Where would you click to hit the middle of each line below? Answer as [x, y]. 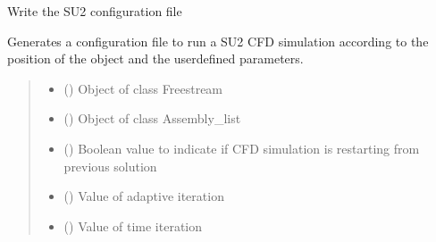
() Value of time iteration [133, 225]
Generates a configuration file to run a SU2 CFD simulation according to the [218, 41]
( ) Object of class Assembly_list [152, 118]
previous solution [110, 166]
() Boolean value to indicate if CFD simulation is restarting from [242, 148]
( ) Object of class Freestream [143, 88]
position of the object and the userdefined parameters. [155, 58]
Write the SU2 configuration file [95, 11]
